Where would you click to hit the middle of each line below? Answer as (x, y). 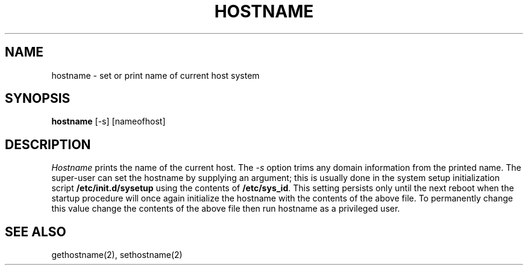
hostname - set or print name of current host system (156, 75)
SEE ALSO (36, 232)
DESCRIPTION (48, 144)
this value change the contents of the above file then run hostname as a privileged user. (226, 209)
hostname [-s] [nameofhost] (108, 121)
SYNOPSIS (38, 99)
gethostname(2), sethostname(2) (117, 255)
